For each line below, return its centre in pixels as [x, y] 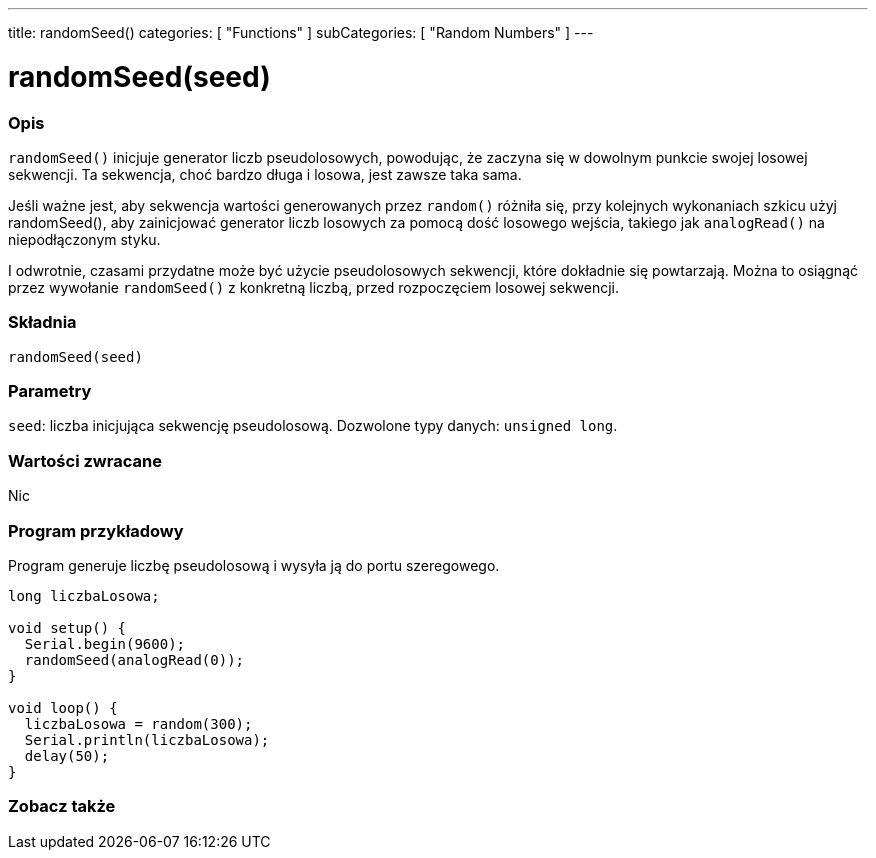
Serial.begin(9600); [105, 643]
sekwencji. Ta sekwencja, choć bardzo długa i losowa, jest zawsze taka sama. [265, 174]
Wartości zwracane [85, 460]
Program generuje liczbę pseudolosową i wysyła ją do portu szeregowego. [254, 565]
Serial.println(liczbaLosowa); [147, 739]
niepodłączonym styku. [84, 239]
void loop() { [63, 707]
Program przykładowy [96, 530]
